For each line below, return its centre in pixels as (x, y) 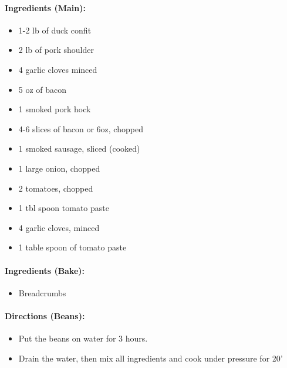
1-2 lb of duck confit (55, 30)
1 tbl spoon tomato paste (64, 208)
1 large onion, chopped (59, 168)
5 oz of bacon (43, 89)
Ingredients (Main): (45, 7)
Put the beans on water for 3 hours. (83, 338)
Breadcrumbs (42, 292)
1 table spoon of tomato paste (72, 247)
